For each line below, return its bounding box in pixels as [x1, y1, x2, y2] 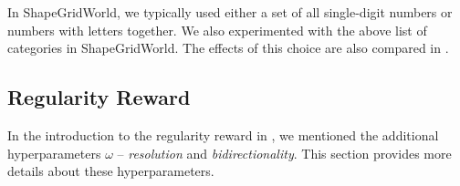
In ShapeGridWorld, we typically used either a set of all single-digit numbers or [7, 3, 453, 21]
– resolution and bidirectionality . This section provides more [117, 143, 452, 162]
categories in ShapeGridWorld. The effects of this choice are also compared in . [7, 38, 449, 57]
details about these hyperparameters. [7, 161, 214, 181]
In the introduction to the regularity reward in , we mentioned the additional [7, 125, 439, 144]
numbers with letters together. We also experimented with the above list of [7, 20, 427, 39]
